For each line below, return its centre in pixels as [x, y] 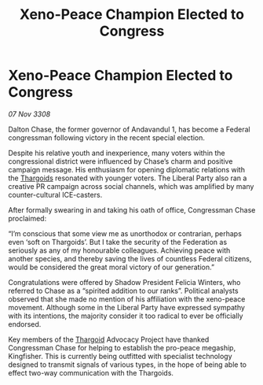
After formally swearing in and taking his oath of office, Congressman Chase [132, 209]
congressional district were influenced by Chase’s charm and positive [121, 161]
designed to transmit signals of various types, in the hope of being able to [128, 365]
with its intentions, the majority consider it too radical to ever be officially [126, 316]
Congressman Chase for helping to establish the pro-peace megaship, [122, 347]
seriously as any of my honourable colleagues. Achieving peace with [119, 250]
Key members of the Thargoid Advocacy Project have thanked [109, 339]
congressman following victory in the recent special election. [107, 137]
